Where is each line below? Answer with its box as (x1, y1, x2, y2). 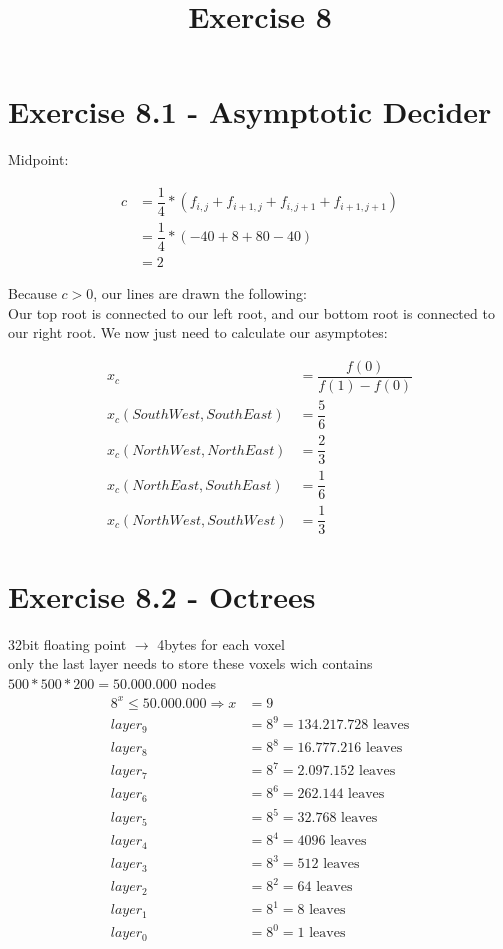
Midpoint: (8, 149, 69, 170)
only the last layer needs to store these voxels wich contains (8, 653, 373, 674)
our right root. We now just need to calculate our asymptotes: (8, 322, 388, 343)
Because (8, 283, 57, 304)
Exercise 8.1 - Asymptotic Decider (8, 91, 492, 132)
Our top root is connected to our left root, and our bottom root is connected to (8, 302, 495, 323)
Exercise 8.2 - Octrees (8, 575, 316, 616)
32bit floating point (8, 633, 127, 654)
